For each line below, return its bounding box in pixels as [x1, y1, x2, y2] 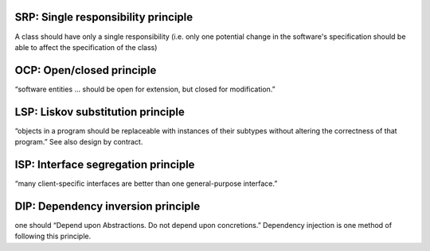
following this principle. [14, 231, 92, 241]
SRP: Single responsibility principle [14, 10, 193, 24]
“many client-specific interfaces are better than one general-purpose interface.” [14, 179, 278, 188]
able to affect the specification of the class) [14, 42, 158, 52]
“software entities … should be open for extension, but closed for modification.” [14, 84, 276, 94]
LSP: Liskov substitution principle [14, 105, 185, 118]
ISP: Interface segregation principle [14, 157, 195, 171]
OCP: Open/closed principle [14, 64, 157, 77]
